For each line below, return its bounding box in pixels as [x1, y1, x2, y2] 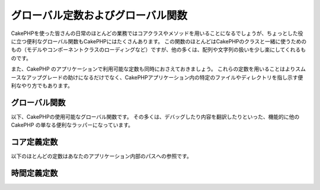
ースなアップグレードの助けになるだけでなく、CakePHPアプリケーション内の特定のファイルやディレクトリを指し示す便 [11, 74, 303, 81]
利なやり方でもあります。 [11, 82, 73, 89]
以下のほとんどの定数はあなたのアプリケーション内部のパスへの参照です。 [11, 153, 192, 160]
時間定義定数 [11, 168, 58, 178]
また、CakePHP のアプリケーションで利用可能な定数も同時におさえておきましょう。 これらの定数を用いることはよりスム [11, 65, 306, 72]
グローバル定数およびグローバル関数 [11, 9, 188, 22]
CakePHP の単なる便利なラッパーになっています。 [11, 122, 133, 129]
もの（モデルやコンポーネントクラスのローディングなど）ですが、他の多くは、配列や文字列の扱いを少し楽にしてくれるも [11, 46, 306, 53]
